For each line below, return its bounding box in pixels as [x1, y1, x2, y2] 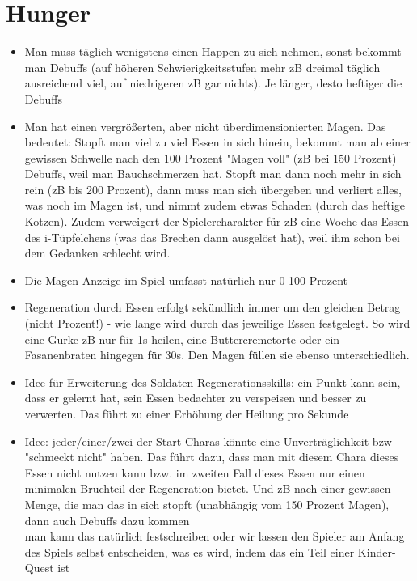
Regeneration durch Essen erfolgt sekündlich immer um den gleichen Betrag [24, 299, 401, 316]
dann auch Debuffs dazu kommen [24, 511, 190, 528]
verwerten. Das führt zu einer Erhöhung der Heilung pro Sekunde [24, 405, 349, 422]
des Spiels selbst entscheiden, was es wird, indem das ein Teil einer [24, 543, 355, 560]
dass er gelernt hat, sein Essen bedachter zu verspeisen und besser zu [24, 389, 367, 406]
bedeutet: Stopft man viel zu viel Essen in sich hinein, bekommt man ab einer [24, 134, 411, 151]
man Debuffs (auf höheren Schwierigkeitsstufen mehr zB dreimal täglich [24, 58, 381, 75]
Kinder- [357, 543, 396, 560]
